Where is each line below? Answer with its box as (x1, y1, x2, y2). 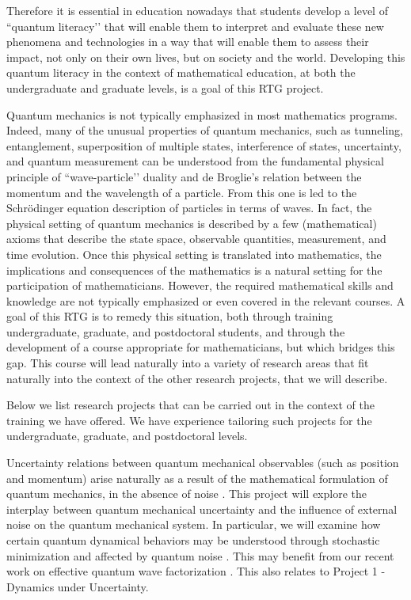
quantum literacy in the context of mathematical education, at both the (6, 64, 356, 81)
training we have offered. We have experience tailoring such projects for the (6, 412, 372, 428)
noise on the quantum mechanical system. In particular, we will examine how (6, 516, 381, 533)
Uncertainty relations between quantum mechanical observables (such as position (6, 454, 399, 471)
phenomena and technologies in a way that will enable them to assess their (6, 33, 369, 50)
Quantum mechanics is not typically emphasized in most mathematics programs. (6, 106, 398, 123)
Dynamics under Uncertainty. (6, 578, 149, 594)
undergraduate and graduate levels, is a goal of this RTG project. (6, 79, 324, 96)
